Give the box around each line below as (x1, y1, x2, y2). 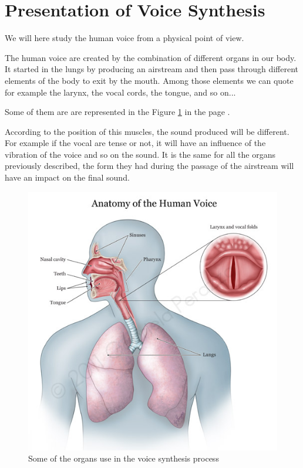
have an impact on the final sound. (5, 171, 130, 184)
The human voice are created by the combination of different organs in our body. (5, 51, 297, 63)
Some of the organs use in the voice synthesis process (28, 452, 219, 464)
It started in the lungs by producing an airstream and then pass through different (5, 63, 298, 75)
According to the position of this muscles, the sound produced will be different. (5, 125, 289, 137)
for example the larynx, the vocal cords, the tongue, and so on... (5, 86, 236, 98)
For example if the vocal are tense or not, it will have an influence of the (5, 137, 266, 149)
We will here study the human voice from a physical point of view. (5, 32, 244, 44)
